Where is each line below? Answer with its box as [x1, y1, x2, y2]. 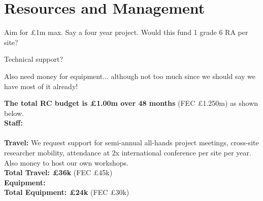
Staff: [4, 117, 23, 128]
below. [4, 107, 24, 118]
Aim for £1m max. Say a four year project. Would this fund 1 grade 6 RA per [4, 27, 248, 37]
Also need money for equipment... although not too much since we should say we [4, 70, 255, 81]
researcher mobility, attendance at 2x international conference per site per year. [4, 147, 251, 158]
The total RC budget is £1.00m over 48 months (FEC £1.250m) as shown [4, 98, 258, 108]
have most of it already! [4, 81, 78, 91]
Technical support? [4, 54, 63, 64]
